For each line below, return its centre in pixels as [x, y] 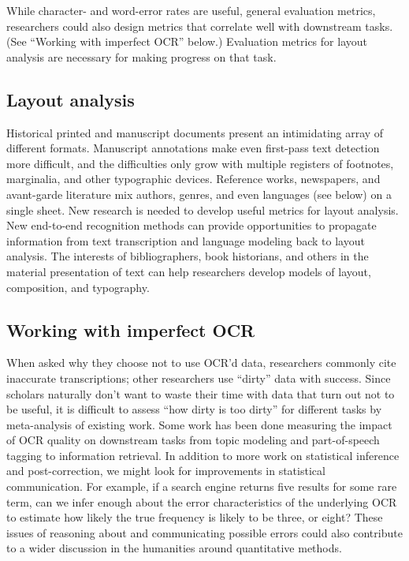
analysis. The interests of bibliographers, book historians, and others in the [188, 256]
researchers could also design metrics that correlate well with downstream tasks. [200, 26]
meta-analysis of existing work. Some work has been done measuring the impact [199, 424]
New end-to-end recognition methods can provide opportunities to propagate [191, 225]
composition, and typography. [78, 287]
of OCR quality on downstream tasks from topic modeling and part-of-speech [193, 440]
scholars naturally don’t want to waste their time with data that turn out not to [201, 393]
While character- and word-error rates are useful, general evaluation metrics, [191, 10]
